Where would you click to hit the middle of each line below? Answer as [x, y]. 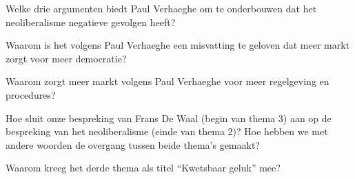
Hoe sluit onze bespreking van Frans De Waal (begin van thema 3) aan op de [169, 118]
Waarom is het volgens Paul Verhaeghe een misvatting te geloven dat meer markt [178, 45]
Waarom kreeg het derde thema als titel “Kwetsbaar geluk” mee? [143, 168]
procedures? [31, 94]
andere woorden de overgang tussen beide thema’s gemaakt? [133, 144]
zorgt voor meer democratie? [66, 58]
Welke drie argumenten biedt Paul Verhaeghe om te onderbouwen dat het [161, 8]
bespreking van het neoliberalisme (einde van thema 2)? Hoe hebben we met [167, 131]
